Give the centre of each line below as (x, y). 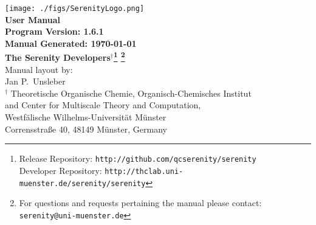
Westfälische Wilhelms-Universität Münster (86, 117)
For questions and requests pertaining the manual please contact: (140, 203)
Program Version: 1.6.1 (54, 31)
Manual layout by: (39, 69)
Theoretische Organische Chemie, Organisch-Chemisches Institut (131, 93)
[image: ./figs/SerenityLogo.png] (75, 9)
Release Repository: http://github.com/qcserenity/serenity (138, 158)
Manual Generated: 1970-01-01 (71, 43)
